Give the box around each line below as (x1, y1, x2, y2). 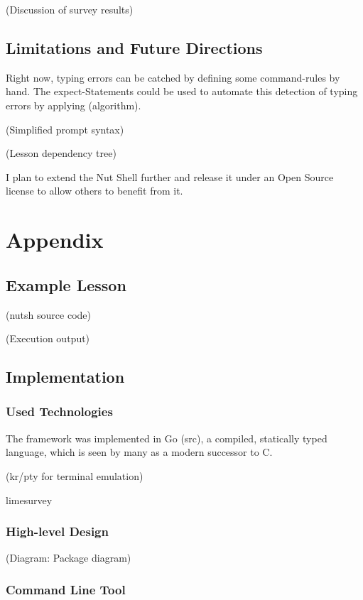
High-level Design (6, 523, 109, 540)
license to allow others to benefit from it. (6, 183, 183, 198)
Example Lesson (6, 273, 126, 295)
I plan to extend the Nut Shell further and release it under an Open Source (6, 169, 334, 184)
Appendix (6, 225, 104, 254)
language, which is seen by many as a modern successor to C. (6, 444, 273, 459)
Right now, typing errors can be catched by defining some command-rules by (6, 70, 340, 84)
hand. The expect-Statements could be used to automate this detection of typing (6, 84, 358, 99)
